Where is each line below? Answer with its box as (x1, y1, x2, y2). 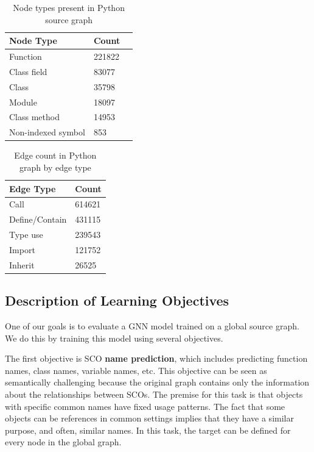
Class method (9, 110, 60, 123)
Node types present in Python (13, 1, 125, 13)
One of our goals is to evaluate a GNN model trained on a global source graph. (5, 320, 299, 332)
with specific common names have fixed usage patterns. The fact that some (5, 400, 285, 412)
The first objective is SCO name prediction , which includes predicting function (5, 352, 308, 365)
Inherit (9, 258, 35, 271)
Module (9, 95, 37, 108)
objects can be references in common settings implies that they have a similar (5, 412, 294, 425)
